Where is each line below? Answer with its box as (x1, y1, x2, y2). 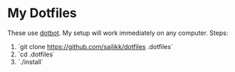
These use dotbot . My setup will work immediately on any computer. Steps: (7, 29, 229, 37)
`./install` (17, 57, 44, 66)
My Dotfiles (7, 5, 77, 21)
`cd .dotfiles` (17, 50, 56, 58)
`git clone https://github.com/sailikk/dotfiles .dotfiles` (17, 42, 173, 51)
